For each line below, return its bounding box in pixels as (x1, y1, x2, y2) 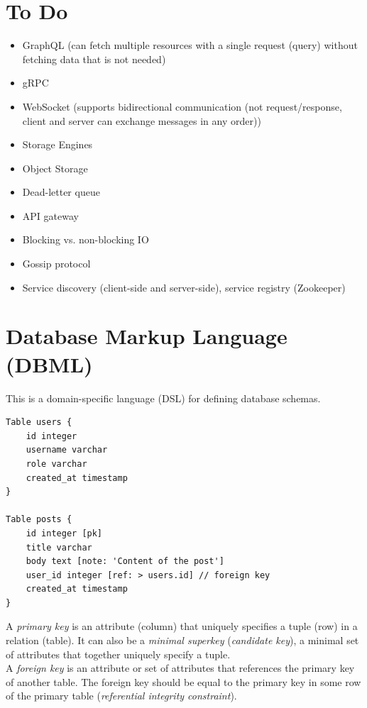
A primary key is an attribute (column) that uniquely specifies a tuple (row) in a (6, 619, 358, 634)
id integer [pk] (26, 528, 103, 538)
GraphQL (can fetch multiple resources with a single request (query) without (22, 38, 358, 52)
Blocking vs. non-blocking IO (22, 232, 149, 247)
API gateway (22, 208, 79, 223)
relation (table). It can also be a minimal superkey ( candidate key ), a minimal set (6, 633, 359, 648)
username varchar (26, 445, 108, 455)
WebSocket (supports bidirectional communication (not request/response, (22, 99, 342, 114)
